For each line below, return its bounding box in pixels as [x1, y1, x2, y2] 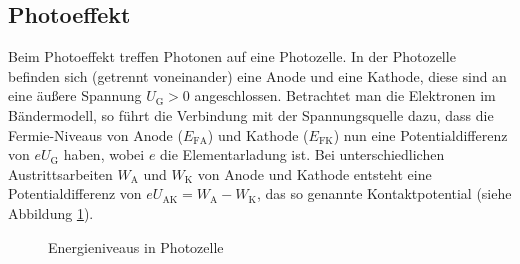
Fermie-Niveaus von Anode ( [8, 124, 183, 145]
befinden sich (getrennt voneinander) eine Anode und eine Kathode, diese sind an [8, 65, 507, 86]
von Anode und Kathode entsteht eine [197, 163, 432, 184]
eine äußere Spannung [8, 85, 142, 106]
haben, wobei [63, 144, 145, 165]
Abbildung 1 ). [8, 202, 94, 223]
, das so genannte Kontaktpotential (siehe [256, 183, 512, 204]
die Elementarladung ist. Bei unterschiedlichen [160, 144, 445, 165]
